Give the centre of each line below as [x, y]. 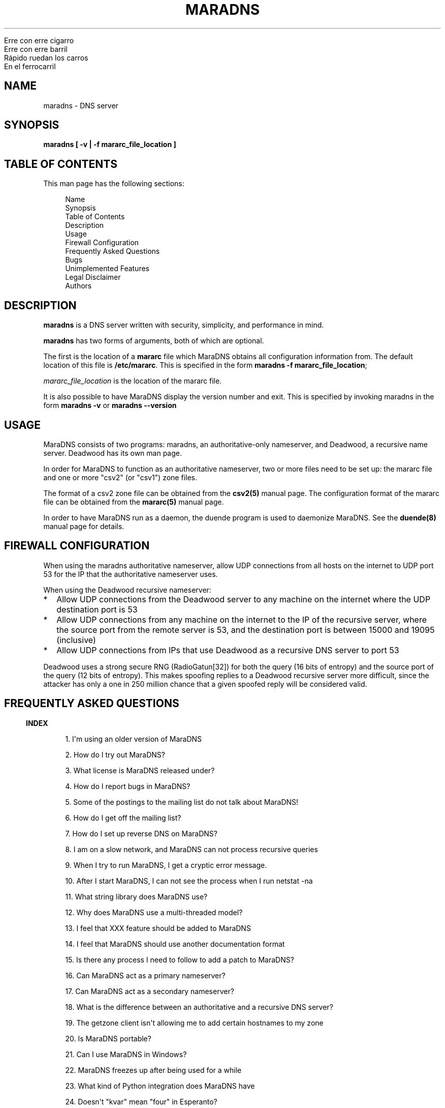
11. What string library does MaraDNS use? [136, 896]
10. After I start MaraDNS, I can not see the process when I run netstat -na [189, 881]
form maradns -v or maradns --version [110, 405]
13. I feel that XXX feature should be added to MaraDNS [158, 928]
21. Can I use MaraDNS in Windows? [126, 1054]
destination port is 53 [97, 609]
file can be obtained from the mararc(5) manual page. [134, 502]
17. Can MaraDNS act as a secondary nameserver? [150, 991]
